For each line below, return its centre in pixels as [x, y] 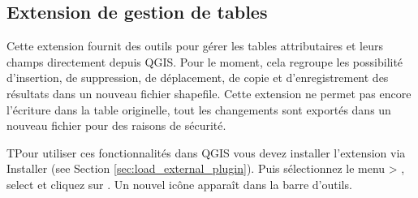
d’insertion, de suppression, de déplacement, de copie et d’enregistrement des [198, 77]
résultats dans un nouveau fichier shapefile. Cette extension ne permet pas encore [209, 93]
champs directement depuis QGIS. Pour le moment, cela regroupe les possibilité [205, 61]
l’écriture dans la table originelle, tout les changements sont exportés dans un [199, 109]
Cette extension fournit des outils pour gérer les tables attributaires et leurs [195, 46]
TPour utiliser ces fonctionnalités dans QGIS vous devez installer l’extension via [206, 152]
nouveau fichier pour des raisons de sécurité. [116, 125]
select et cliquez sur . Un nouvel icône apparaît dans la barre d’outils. [179, 184]
